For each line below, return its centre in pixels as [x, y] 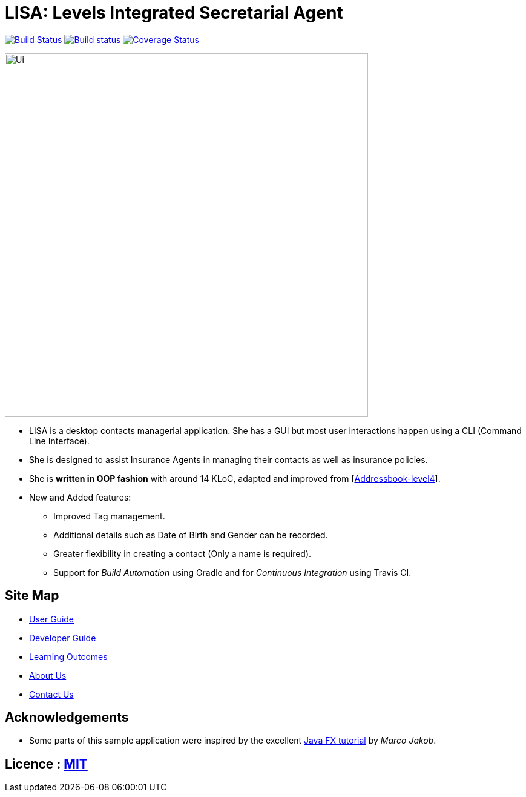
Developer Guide [63, 638]
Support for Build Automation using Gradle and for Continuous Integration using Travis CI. [232, 572]
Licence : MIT [46, 764]
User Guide [52, 619]
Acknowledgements [67, 718]
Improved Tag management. [109, 516]
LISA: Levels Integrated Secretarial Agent [174, 13]
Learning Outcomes [68, 656]
